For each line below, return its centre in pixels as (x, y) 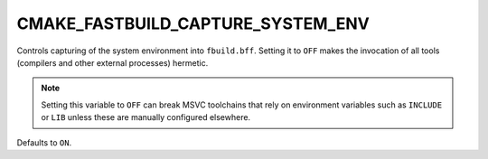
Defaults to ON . (44, 142)
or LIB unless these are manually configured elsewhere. (146, 117)
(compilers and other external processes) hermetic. (113, 62)
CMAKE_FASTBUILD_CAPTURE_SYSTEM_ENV (193, 23)
